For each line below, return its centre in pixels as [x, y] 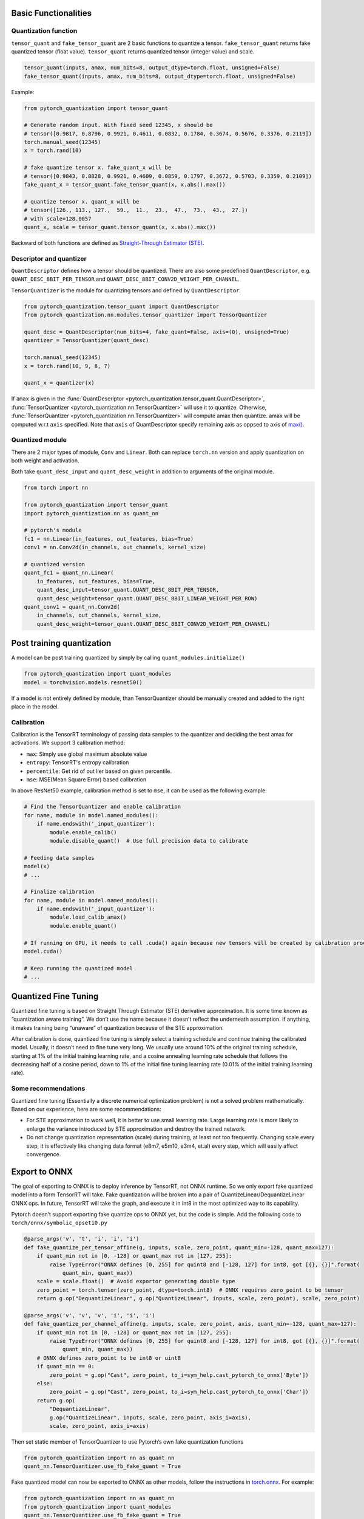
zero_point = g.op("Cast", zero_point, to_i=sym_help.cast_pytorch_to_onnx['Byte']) [179, 1375]
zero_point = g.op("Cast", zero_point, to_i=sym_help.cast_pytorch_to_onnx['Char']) [179, 1392]
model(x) [37, 866]
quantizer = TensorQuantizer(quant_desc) [86, 341]
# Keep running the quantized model [79, 968]
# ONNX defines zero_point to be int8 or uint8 [109, 1358]
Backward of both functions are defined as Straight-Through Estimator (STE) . [108, 242]
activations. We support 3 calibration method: [68, 743]
